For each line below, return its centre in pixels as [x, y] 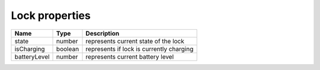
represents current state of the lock [135, 41]
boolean [68, 49]
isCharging [30, 49]
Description [103, 33]
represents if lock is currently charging [140, 49]
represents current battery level [130, 56]
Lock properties [51, 15]
